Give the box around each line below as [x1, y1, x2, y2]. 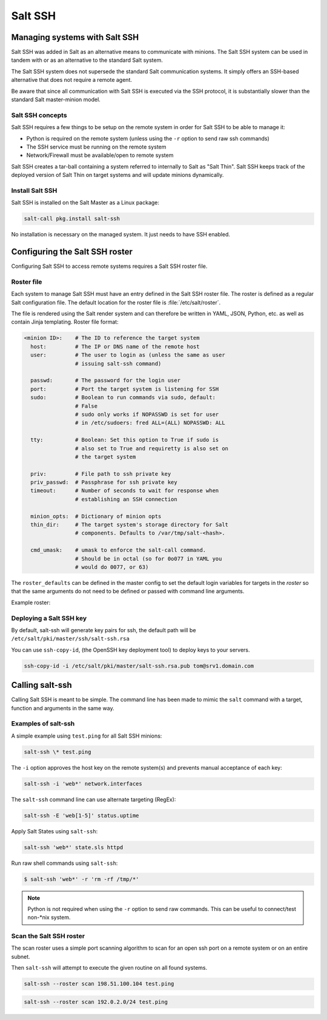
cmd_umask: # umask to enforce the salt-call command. [30, 547, 206, 554]
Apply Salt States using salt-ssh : [11, 827, 98, 835]
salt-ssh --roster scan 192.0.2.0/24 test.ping [24, 998, 168, 1005]
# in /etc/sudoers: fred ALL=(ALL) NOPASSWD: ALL [74, 419, 225, 427]
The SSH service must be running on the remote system [26, 143, 167, 150]
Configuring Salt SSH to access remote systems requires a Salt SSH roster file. [11, 262, 208, 270]
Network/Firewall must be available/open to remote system [26, 152, 174, 159]
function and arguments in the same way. [11, 704, 114, 712]
